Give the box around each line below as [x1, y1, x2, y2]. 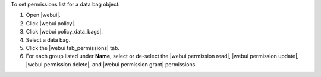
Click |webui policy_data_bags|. [26, 28, 103, 35]
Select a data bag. [26, 36, 71, 43]
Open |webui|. [26, 12, 61, 19]
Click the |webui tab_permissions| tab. [26, 44, 120, 51]
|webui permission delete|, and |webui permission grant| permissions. [26, 61, 197, 68]
